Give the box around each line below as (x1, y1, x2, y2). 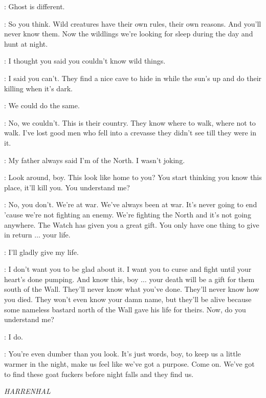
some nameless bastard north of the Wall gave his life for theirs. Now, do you (4, 304, 246, 314)
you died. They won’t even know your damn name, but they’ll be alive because (4, 294, 252, 305)
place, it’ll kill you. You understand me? (4, 182, 130, 192)
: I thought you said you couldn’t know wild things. (4, 55, 166, 66)
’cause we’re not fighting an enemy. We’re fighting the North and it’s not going (4, 209, 251, 220)
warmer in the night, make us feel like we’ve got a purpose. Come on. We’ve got (4, 359, 255, 369)
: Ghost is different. (4, 1, 65, 11)
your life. (42, 229, 71, 240)
